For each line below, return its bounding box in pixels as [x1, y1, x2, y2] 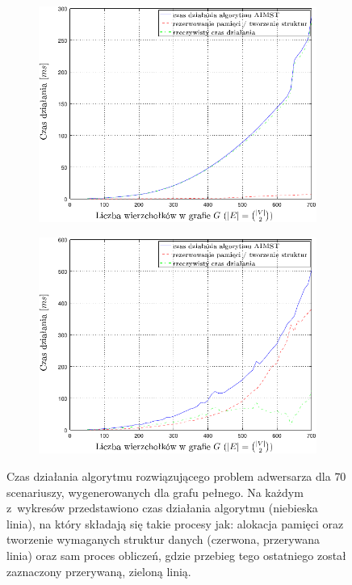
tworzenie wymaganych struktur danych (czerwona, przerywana [6, 531, 321, 548]
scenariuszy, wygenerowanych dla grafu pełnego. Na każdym [6, 483, 304, 500]
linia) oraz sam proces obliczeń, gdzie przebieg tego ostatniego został [6, 547, 346, 563]
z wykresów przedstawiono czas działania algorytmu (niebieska [6, 499, 318, 516]
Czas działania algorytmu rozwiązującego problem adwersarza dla [6, 468, 331, 485]
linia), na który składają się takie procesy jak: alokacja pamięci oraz [6, 515, 344, 532]
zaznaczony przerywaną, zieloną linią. [6, 562, 191, 579]
